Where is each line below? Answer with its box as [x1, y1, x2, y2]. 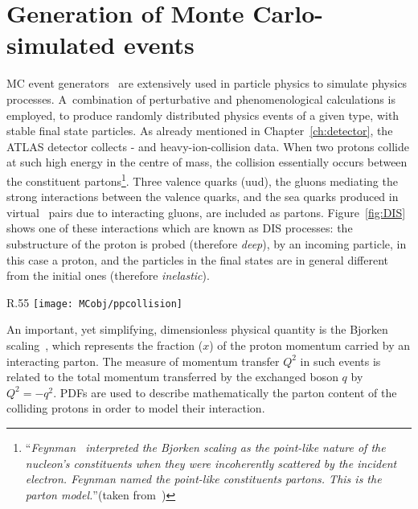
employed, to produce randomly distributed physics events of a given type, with [6, 106, 400, 123]
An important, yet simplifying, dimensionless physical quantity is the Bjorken [6, 321, 388, 338]
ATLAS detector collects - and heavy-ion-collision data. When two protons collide [6, 138, 409, 154]
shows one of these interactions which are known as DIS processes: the [6, 220, 353, 236]
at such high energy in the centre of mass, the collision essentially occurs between [6, 154, 408, 170]
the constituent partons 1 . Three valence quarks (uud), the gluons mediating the [6, 170, 398, 189]
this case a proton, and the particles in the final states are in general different [6, 251, 389, 268]
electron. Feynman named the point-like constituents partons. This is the [25, 470, 382, 487]
